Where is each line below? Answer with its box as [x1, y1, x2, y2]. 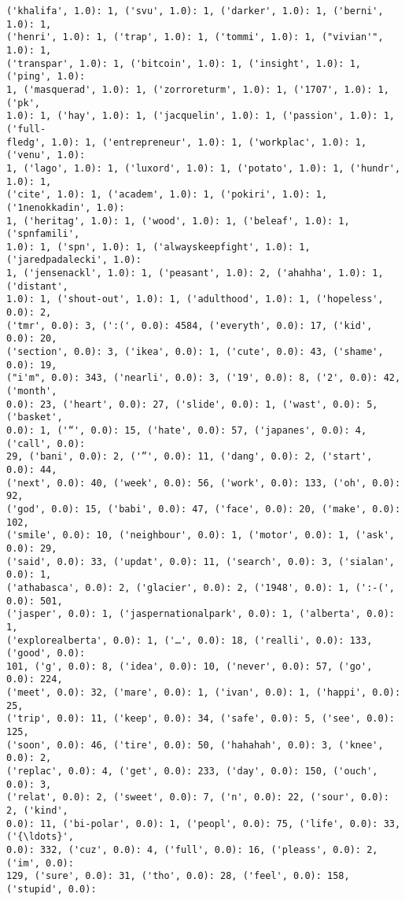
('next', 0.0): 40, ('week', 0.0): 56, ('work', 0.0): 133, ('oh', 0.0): [6, 477, 401, 489]
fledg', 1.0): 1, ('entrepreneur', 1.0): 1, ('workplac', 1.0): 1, [6, 136, 367, 148]
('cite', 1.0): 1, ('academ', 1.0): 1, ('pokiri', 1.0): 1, [6, 189, 328, 201]
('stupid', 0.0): [6, 883, 97, 895]
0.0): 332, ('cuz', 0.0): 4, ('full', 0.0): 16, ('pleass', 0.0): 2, [6, 844, 378, 855]
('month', [6, 386, 57, 397]
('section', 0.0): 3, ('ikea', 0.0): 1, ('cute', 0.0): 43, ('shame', [6, 346, 384, 358]
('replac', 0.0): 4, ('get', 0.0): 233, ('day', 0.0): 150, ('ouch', [6, 766, 378, 777]
